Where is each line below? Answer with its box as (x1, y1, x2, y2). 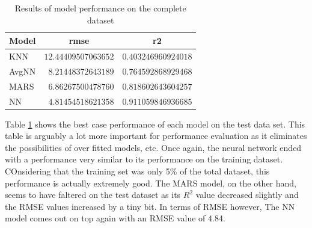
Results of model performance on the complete (14, 2, 186, 14)
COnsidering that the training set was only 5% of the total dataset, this (5, 165, 270, 177)
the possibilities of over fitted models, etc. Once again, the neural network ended (5, 141, 302, 153)
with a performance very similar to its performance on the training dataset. (5, 153, 283, 165)
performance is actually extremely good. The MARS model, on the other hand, (5, 176, 297, 189)
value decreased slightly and (195, 188, 299, 201)
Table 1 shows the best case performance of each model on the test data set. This (5, 117, 305, 130)
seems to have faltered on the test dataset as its (5, 188, 181, 201)
